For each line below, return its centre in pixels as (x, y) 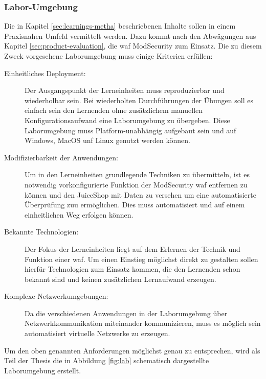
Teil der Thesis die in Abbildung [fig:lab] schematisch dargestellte (107, 360)
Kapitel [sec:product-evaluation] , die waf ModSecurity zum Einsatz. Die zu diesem (133, 46)
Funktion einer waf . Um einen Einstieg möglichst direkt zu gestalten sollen (141, 259)
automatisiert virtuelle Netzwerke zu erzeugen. (97, 333)
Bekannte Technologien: (41, 232)
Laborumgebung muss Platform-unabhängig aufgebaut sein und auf (130, 130)
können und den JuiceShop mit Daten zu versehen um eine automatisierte (140, 194)
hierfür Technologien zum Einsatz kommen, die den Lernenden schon (132, 269)
